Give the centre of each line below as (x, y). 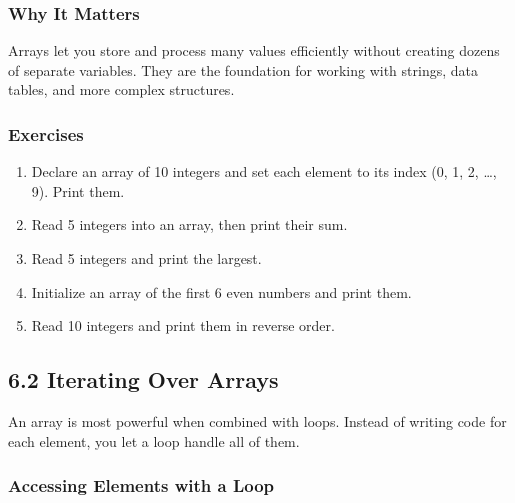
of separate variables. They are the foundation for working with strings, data (243, 69)
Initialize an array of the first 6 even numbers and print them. (221, 291)
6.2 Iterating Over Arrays (143, 379)
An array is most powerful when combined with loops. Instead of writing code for (257, 420)
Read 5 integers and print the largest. (146, 258)
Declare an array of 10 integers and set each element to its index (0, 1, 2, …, (264, 171)
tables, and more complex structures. (121, 89)
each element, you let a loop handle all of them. (154, 440)
